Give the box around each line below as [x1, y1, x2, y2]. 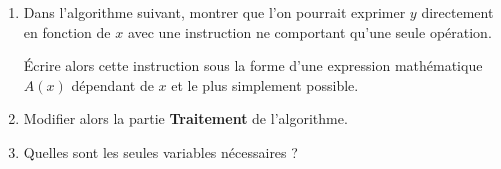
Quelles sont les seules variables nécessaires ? [23, 141, 298, 162]
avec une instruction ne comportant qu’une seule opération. [127, 21, 492, 42]
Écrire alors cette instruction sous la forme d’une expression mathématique [23, 55, 483, 76]
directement [421, 2, 494, 22]
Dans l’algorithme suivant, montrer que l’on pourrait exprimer [23, 2, 406, 22]
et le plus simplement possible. [171, 74, 359, 95]
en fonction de [23, 21, 111, 42]
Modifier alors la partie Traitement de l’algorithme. [23, 108, 348, 129]
